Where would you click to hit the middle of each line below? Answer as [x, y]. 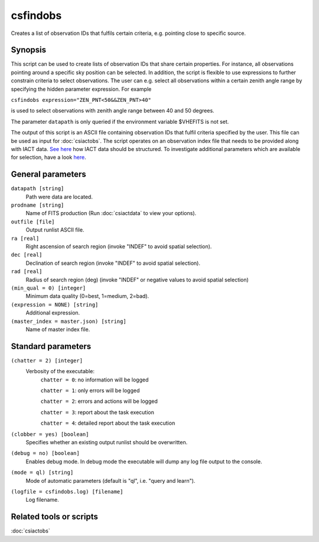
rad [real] [27, 272]
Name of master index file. [58, 329]
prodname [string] [38, 205]
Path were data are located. [59, 197]
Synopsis [29, 50]
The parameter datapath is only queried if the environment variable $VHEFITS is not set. [120, 121]
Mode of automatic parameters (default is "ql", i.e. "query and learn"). [110, 480]
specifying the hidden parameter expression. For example [81, 89]
